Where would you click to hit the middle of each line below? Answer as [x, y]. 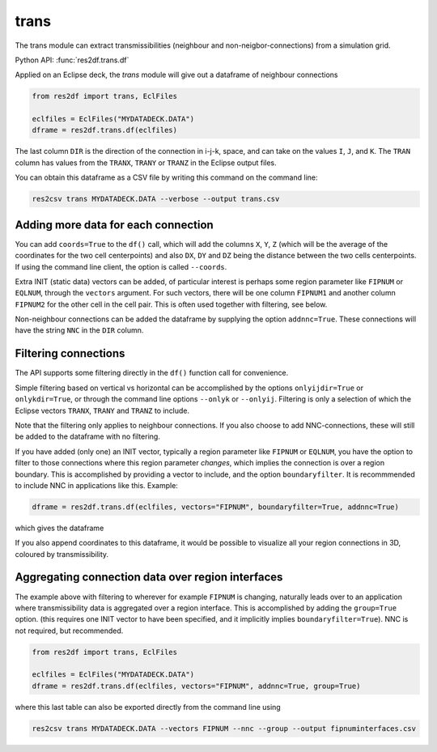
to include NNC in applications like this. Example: [96, 485]
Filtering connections [70, 353]
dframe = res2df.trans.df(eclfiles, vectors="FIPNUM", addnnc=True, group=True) [196, 686]
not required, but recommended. [69, 631]
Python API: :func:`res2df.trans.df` [72, 60]
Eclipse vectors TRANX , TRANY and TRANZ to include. [102, 410]
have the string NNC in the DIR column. [79, 330]
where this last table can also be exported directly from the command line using [148, 707]
